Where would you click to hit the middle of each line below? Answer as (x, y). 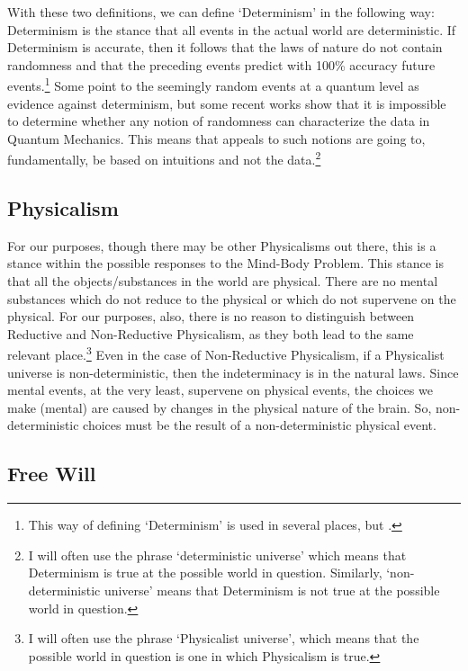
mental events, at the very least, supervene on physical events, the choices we (220, 390)
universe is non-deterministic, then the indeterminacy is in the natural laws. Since (233, 372)
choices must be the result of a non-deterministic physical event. (260, 425)
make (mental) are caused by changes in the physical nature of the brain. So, (220, 407)
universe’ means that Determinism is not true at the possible (272, 590)
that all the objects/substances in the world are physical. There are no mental (223, 281)
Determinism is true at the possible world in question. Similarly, (205, 573)
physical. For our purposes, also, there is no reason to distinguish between (211, 316)
